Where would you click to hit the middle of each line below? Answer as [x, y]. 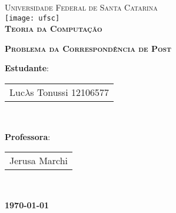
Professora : [28, 136]
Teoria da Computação [54, 29]
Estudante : [27, 68]
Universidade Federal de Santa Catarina [81, 7]
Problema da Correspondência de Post [88, 48]
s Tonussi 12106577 [69, 92]
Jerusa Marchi [39, 161]
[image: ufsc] [32, 18]
